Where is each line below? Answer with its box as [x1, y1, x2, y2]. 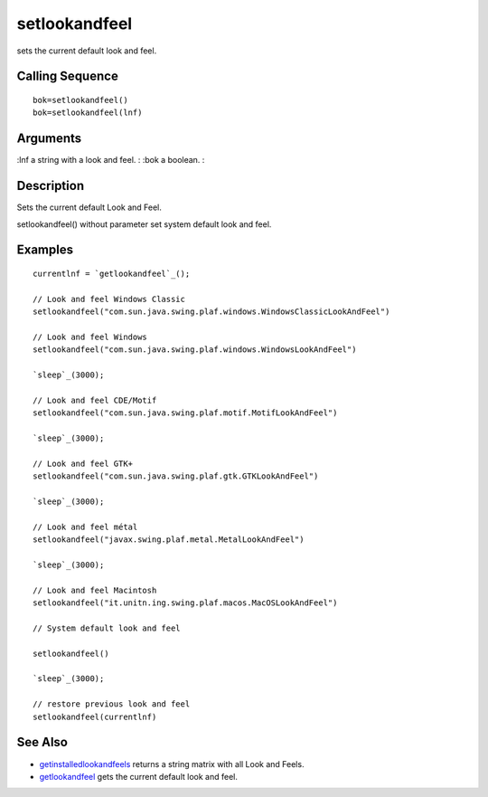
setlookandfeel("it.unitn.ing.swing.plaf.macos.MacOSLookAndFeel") [33, 598, 338, 608]
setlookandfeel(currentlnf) [33, 711, 157, 722]
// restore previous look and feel [33, 699, 191, 709]
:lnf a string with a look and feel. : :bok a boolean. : [16, 155, 205, 166]
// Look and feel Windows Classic [33, 294, 185, 304]
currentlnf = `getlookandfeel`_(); [33, 268, 191, 279]
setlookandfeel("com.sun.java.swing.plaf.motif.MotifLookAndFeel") [33, 408, 338, 418]
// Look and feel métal [33, 521, 138, 532]
